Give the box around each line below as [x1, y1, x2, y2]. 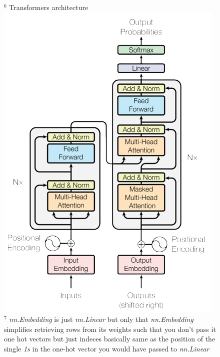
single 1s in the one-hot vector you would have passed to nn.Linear [4, 343, 209, 353]
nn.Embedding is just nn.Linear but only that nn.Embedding [9, 314, 193, 324]
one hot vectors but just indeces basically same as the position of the [4, 333, 215, 344]
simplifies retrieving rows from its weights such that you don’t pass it [4, 323, 216, 334]
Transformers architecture [9, 2, 88, 12]
